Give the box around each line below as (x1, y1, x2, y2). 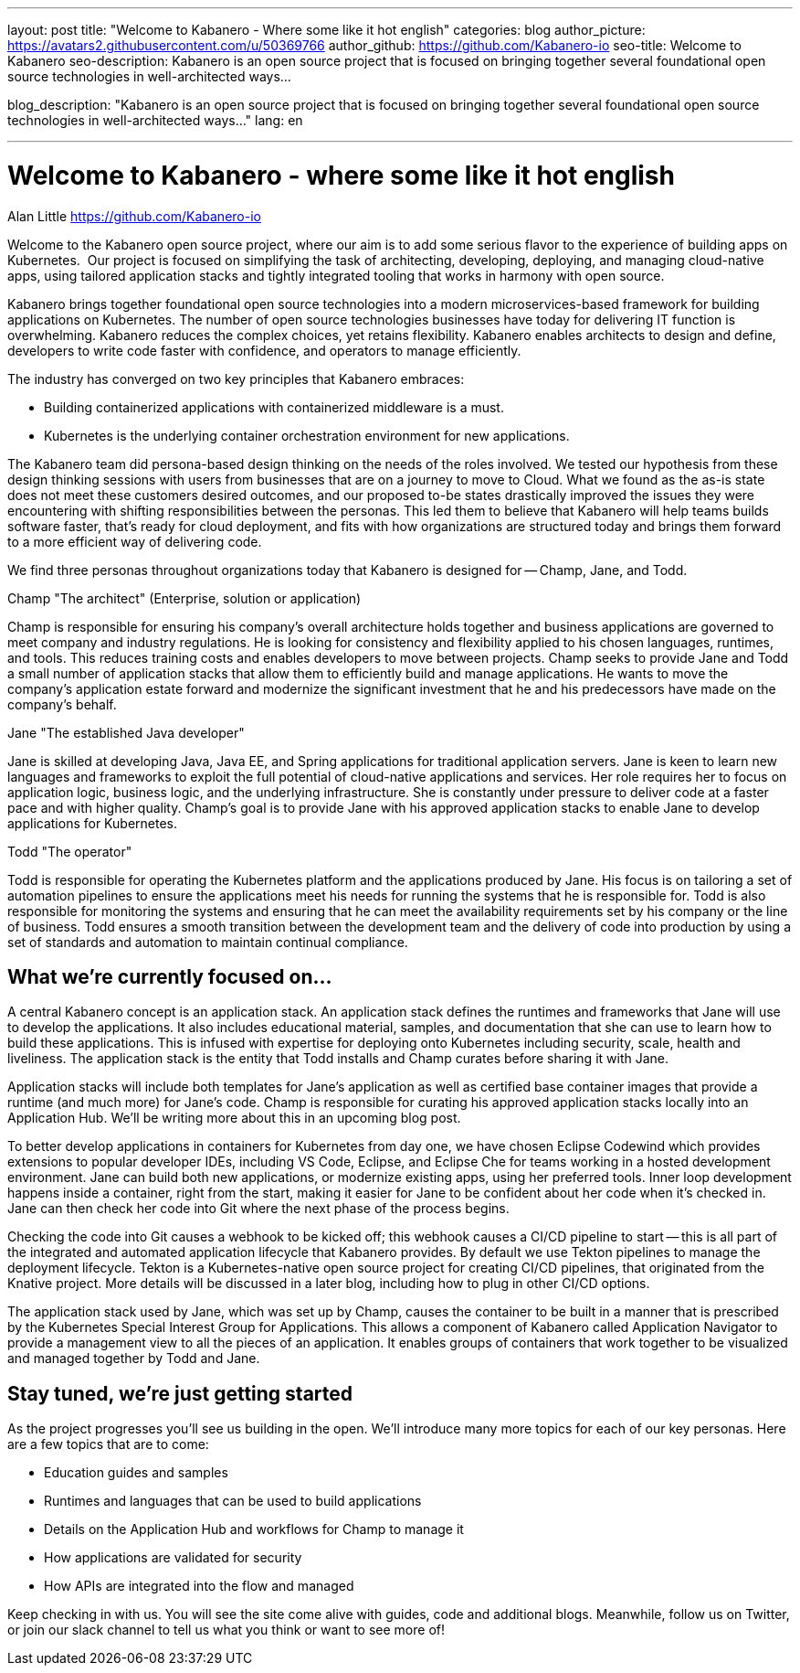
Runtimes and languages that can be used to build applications (44, 1493, 422, 1509)
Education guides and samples (44, 1465, 228, 1481)
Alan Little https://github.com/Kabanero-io (7, 208, 261, 224)
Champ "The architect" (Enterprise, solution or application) (7, 590, 362, 606)
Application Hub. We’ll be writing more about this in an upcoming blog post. (7, 1110, 461, 1126)
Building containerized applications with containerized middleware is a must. (44, 399, 504, 415)
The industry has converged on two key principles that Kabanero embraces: (7, 370, 465, 387)
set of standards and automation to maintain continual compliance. (7, 933, 408, 950)
